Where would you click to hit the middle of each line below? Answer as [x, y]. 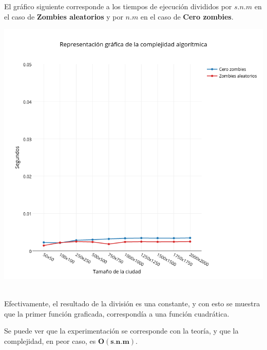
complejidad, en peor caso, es [50, 340]
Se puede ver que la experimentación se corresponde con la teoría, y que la [121, 331]
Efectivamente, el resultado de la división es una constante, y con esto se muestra [132, 303]
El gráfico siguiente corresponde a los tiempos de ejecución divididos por [118, 6]
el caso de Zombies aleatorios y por [64, 16]
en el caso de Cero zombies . [187, 16]
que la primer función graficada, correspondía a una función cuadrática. [117, 313]
